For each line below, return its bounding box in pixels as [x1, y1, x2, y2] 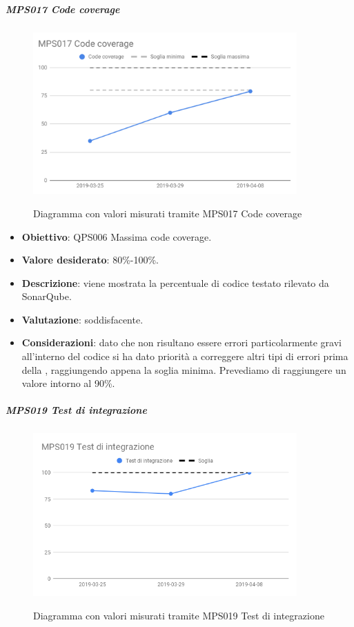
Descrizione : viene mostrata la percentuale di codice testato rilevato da [21, 275, 329, 290]
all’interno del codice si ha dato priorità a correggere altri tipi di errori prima [21, 349, 348, 364]
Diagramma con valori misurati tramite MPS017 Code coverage [33, 206, 302, 220]
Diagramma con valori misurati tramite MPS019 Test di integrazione [33, 608, 324, 622]
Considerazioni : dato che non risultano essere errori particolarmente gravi [21, 335, 342, 350]
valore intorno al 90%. [21, 376, 115, 390]
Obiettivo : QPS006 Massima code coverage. [21, 229, 212, 243]
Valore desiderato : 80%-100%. [21, 252, 159, 267]
